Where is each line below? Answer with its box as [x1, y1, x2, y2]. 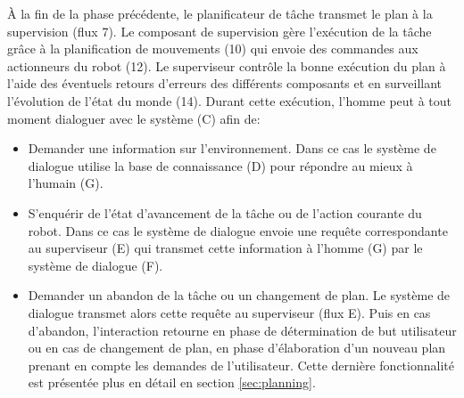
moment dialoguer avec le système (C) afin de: [7, 109, 261, 127]
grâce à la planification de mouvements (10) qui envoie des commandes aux [7, 39, 418, 58]
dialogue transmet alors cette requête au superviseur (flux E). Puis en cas [28, 303, 431, 321]
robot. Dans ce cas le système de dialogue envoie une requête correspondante [28, 221, 448, 240]
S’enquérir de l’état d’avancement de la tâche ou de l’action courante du [28, 203, 422, 222]
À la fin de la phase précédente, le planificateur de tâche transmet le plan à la [7, 4, 433, 22]
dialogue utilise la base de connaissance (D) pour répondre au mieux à [28, 156, 413, 175]
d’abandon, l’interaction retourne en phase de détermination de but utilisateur [28, 321, 457, 339]
